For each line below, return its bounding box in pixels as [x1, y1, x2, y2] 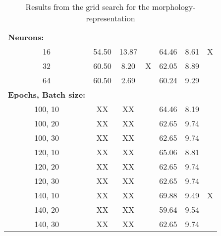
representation [86, 12, 135, 24]
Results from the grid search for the [25, 1, 150, 12]
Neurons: [8, 31, 44, 43]
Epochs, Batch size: [8, 89, 86, 100]
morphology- [152, 1, 196, 12]
